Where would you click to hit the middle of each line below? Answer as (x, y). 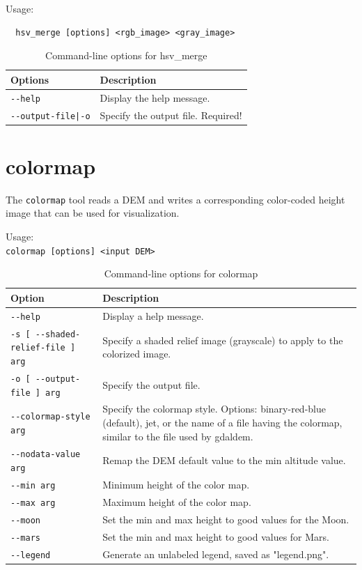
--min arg (33, 486)
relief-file (38, 348)
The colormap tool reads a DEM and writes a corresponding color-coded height (175, 199)
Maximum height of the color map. (177, 501)
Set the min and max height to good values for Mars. (216, 536)
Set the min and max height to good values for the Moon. (226, 519)
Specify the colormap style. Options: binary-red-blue (214, 409)
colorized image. (137, 354)
